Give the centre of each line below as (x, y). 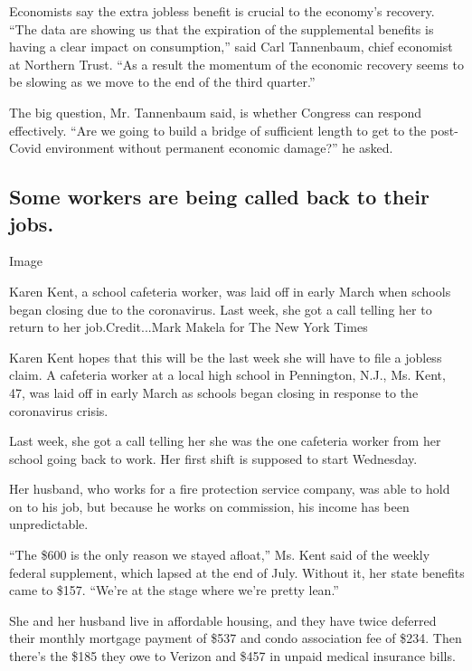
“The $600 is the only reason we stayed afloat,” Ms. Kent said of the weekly (220, 555)
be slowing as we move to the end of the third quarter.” (162, 82)
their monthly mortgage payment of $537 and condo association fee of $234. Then (236, 638)
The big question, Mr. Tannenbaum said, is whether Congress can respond (216, 112)
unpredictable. (49, 524)
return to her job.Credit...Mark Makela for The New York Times (189, 327)
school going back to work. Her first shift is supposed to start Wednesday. (213, 458)
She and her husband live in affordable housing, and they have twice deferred (223, 620)
